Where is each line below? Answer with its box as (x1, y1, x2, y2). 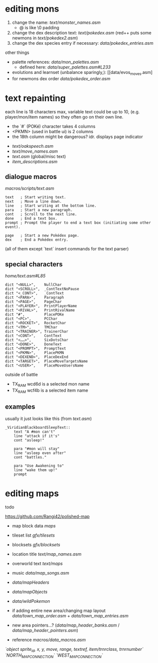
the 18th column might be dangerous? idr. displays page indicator (12, 134, 143, 140)
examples (5, 402, 35, 411)
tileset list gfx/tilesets (12, 532, 55, 538)
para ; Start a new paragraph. (5, 208, 73, 212)
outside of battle (5, 372, 38, 378)
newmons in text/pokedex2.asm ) (12, 35, 78, 41)
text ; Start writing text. (5, 195, 67, 200)
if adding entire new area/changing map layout (12, 608, 106, 613)
